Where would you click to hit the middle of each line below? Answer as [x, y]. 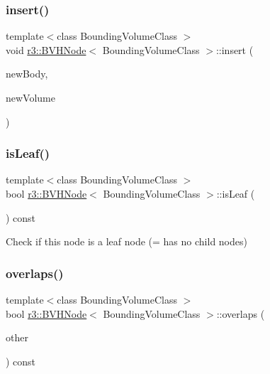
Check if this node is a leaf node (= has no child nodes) [126, 241]
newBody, [27, 74]
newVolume [30, 97]
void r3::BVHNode [46, 49]
